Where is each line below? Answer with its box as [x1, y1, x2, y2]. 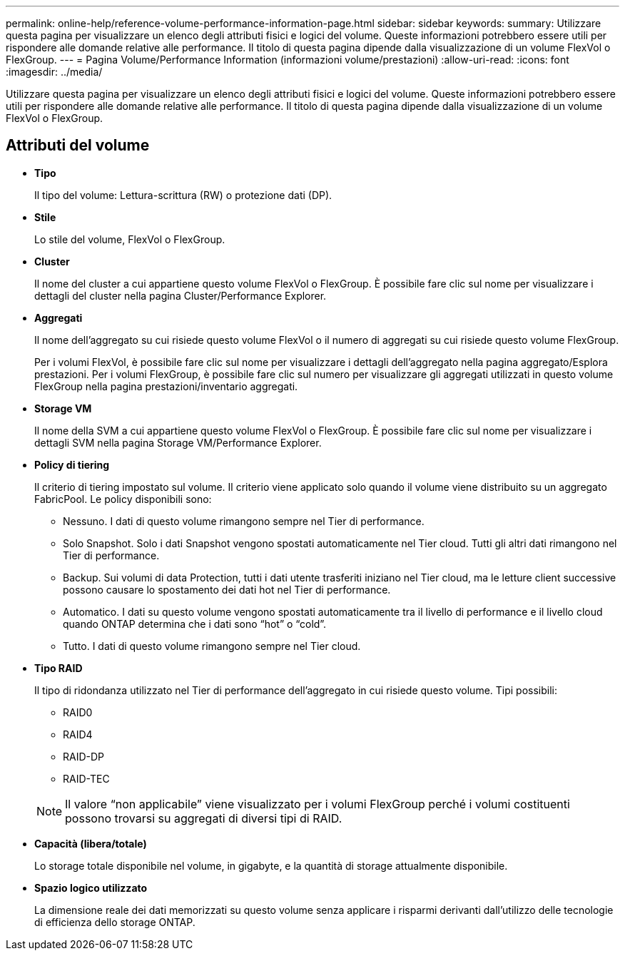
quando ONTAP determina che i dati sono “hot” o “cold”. [63, 617, 327, 630]
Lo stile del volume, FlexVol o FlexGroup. [34, 233, 225, 245]
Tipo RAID [34, 661, 83, 674]
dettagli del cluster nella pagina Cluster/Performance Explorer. [34, 289, 327, 302]
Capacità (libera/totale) [34, 837, 147, 850]
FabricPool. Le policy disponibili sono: [34, 492, 212, 505]
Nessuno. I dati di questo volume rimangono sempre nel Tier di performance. [63, 514, 425, 527]
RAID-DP [63, 750, 105, 763]
